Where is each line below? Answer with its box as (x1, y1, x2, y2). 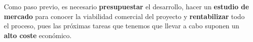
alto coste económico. (4, 30, 72, 40)
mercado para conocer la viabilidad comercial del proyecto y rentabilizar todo (4, 11, 245, 21)
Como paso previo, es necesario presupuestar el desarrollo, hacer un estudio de (4, 1, 249, 11)
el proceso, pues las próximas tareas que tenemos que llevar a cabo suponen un (4, 21, 239, 31)
